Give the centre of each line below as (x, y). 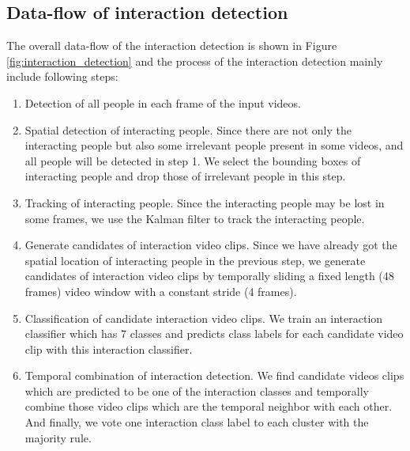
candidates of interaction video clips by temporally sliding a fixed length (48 (209, 276)
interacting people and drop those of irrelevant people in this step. (185, 176)
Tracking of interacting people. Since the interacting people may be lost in (205, 202)
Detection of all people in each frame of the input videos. (163, 102)
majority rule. (58, 437)
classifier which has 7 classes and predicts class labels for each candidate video (214, 334)
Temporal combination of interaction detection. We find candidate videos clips (214, 375)
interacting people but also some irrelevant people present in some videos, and (214, 145)
